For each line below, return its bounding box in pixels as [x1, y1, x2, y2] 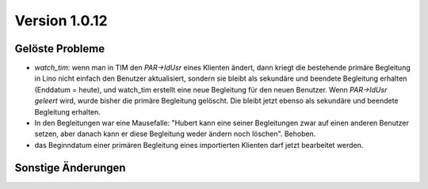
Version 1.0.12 [14, 12, 108, 29]
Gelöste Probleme [14, 42, 105, 55]
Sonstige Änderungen [14, 161, 126, 174]
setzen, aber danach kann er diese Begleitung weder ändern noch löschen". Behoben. [34, 129, 316, 138]
